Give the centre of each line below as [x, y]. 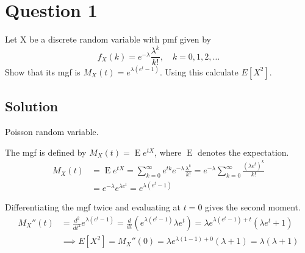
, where [168, 152]
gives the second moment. [253, 207]
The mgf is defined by [46, 152]
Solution [32, 106]
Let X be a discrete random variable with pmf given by [108, 39]
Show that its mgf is [43, 71]
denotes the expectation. [243, 152]
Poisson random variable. [52, 131]
